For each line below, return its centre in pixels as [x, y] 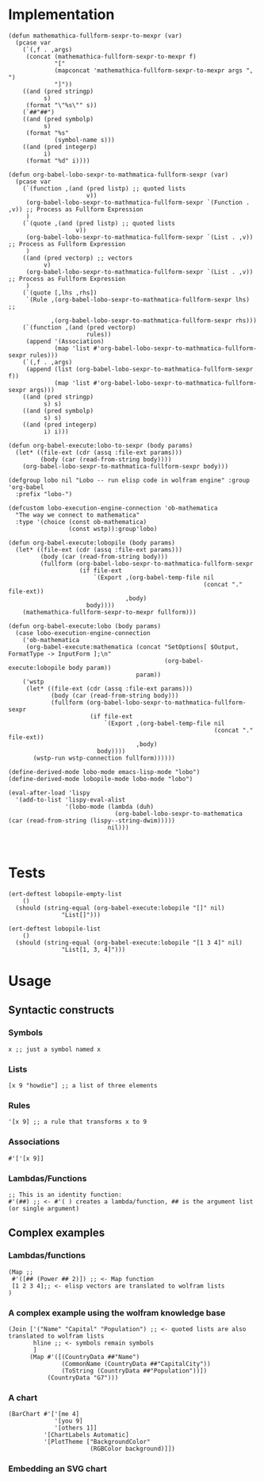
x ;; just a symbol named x [55, 1049]
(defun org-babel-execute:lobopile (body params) [92, 543]
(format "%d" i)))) [58, 160]
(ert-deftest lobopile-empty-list [65, 894]
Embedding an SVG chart [57, 1469]
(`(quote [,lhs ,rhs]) [60, 293]
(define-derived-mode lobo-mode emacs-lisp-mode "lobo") [104, 772]
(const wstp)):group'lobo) [113, 529]
